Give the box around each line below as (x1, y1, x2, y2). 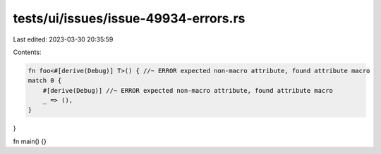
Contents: (13, 48, 42, 56)
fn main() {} (13, 137, 47, 146)
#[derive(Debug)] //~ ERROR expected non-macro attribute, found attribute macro (42, 86, 333, 94)
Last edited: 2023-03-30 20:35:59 (13, 35, 114, 44)
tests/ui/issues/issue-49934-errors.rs (13, 11, 246, 26)
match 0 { (28, 77, 62, 84)
